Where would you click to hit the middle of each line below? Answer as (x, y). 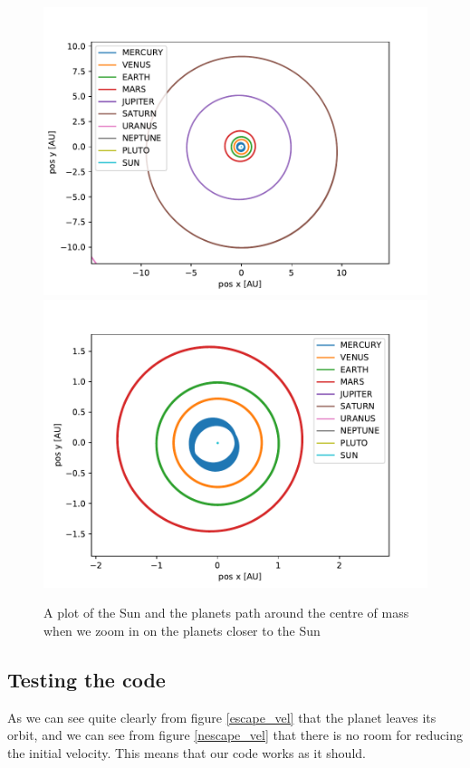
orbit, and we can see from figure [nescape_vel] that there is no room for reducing (235, 735)
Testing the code (86, 679)
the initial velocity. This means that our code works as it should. (187, 752)
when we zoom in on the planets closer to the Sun (182, 630)
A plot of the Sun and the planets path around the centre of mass (226, 613)
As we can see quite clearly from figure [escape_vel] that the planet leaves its (222, 717)
